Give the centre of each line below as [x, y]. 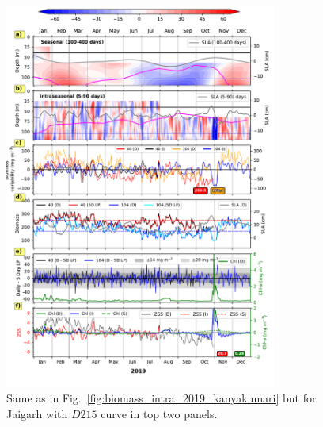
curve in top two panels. [159, 413]
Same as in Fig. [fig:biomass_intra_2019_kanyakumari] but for [161, 398]
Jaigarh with [37, 413]
